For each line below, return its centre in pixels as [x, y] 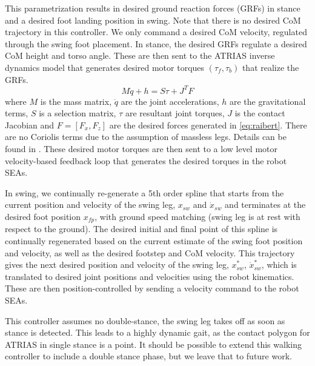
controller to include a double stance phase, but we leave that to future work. [148, 356]
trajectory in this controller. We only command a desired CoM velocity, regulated [156, 32]
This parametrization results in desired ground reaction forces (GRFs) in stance [153, 8]
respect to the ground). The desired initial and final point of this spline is [141, 229]
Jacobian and [30, 125]
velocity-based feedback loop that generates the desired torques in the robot [146, 160]
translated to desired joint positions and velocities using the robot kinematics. [150, 276]
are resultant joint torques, [175, 113]
